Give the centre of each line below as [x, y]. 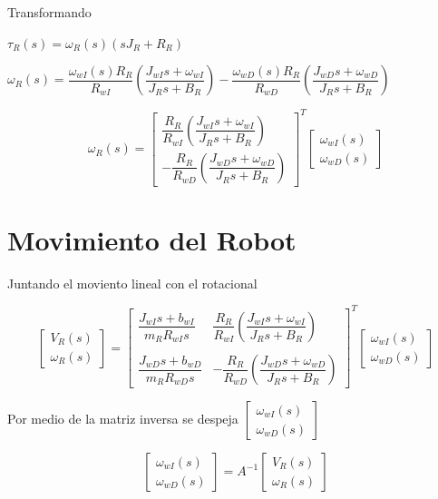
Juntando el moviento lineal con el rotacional [132, 283]
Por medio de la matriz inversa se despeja [123, 419]
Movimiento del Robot [152, 239]
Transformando [49, 12]
